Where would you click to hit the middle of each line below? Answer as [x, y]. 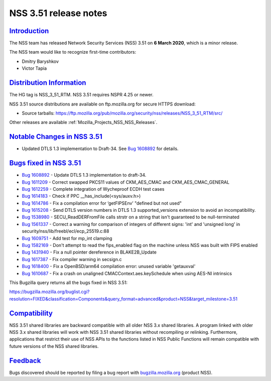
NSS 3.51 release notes [58, 13]
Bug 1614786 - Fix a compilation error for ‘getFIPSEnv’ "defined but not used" [102, 203]
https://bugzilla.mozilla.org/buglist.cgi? [49, 292]
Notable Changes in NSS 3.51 [56, 137]
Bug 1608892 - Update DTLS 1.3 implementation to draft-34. [84, 175]
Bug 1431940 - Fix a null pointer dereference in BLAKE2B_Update [89, 252]
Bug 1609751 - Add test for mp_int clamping [67, 238]
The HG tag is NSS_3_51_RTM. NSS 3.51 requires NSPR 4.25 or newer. [82, 95]
